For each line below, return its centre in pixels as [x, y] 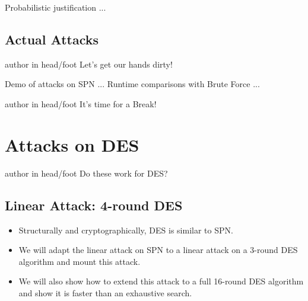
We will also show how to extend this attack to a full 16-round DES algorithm [161, 281]
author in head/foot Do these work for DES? [86, 173]
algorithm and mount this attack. [80, 261]
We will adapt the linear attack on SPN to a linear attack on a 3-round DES [158, 250]
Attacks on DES [72, 144]
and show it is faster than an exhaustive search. [105, 292]
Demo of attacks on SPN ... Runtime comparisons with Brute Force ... [132, 84]
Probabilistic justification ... [55, 7]
